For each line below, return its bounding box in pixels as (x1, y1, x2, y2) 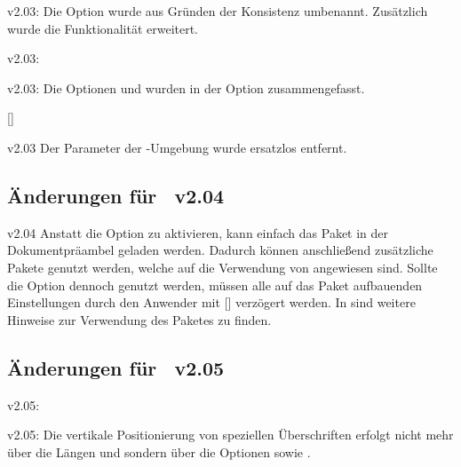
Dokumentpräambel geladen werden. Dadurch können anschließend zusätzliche (7, 241, 433, 259)
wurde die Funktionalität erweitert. (7, 19, 199, 37)
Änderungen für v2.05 (7, 353, 225, 381)
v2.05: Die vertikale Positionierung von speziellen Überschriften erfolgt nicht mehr (7, 425, 454, 444)
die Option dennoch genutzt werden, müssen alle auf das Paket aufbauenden (7, 275, 423, 294)
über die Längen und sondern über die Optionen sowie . (7, 442, 311, 461)
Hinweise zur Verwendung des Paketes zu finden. (7, 310, 272, 328)
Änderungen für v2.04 (7, 181, 225, 209)
